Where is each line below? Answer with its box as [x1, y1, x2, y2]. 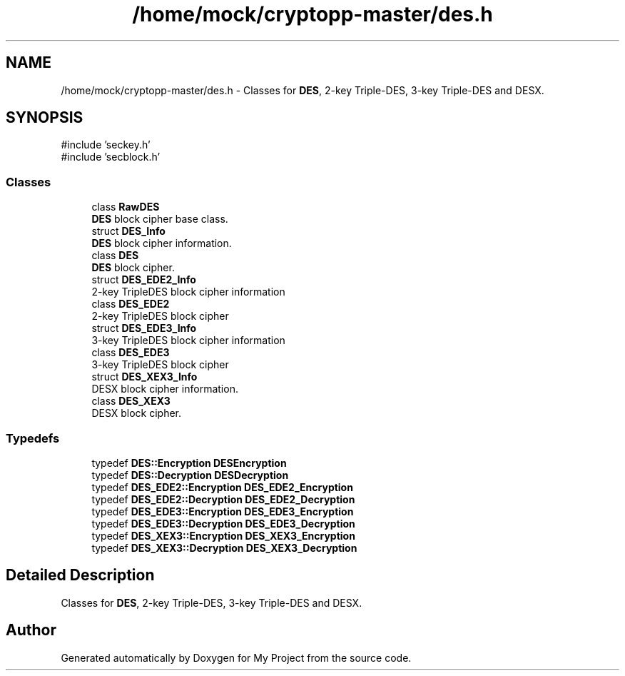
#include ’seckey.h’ [61, 138, 151, 151]
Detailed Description [6, 566, 155, 585]
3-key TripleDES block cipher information [91, 334, 285, 347]
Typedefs [6, 430, 60, 445]
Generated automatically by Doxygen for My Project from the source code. [61, 651, 412, 664]
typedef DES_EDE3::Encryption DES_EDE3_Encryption [91, 505, 354, 518]
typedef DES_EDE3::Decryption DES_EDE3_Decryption [91, 517, 355, 530]
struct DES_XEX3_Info [91, 370, 198, 383]
